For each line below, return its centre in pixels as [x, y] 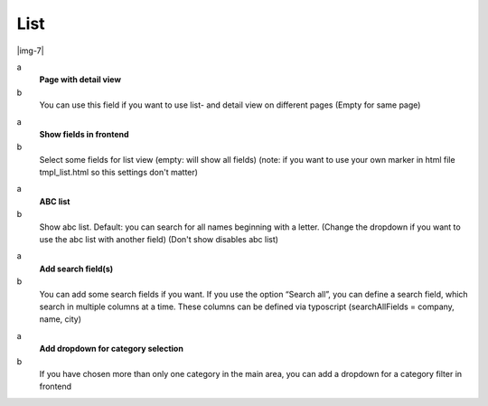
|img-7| [30, 51]
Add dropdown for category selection [112, 349]
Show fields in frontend [84, 134]
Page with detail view [80, 80]
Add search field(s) [76, 269]
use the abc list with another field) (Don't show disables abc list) [159, 240]
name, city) [60, 319]
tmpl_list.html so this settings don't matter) [119, 173]
